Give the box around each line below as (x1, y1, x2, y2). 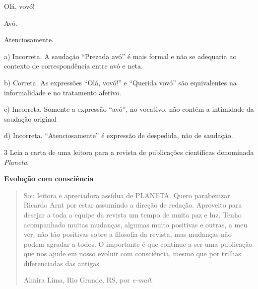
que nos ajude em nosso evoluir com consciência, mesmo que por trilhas (23, 248, 241, 259)
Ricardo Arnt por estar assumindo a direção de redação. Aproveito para (23, 200, 242, 210)
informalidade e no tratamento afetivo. (4, 87, 122, 97)
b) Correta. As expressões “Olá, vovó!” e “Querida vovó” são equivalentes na (4, 77, 237, 87)
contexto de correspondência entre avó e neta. (4, 61, 143, 71)
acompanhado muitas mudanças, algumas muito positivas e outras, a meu (23, 219, 248, 229)
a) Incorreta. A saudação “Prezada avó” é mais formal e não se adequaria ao (4, 51, 237, 61)
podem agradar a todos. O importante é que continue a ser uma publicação (23, 238, 253, 249)
